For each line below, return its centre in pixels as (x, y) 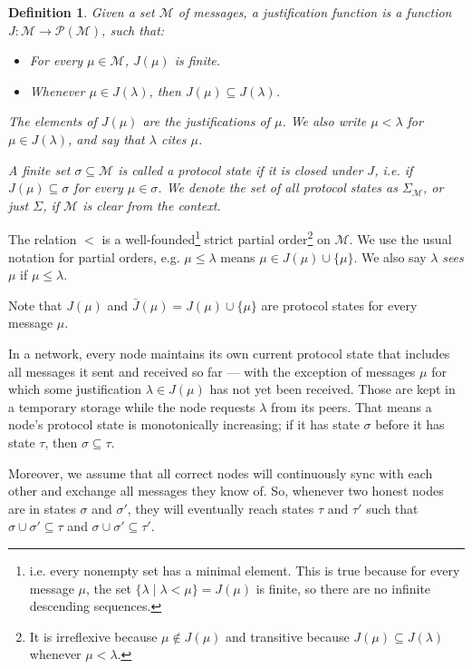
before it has (410, 424)
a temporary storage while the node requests (132, 406)
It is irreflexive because (93, 636)
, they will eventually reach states (221, 508)
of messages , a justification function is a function (315, 12)
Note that (35, 305)
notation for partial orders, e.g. (94, 256)
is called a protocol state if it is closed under (241, 169)
